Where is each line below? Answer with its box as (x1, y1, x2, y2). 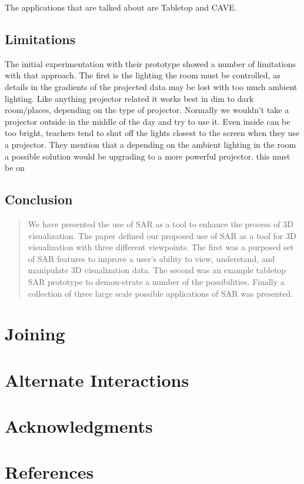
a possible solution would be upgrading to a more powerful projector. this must (5, 150, 290, 162)
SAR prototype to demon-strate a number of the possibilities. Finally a (28, 275, 285, 287)
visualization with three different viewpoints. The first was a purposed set (28, 241, 294, 253)
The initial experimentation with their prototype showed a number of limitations (5, 57, 296, 69)
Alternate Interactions (5, 367, 189, 392)
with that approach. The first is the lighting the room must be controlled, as (5, 69, 280, 81)
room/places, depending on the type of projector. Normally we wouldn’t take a (5, 104, 289, 116)
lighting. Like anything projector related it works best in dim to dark (5, 92, 254, 104)
